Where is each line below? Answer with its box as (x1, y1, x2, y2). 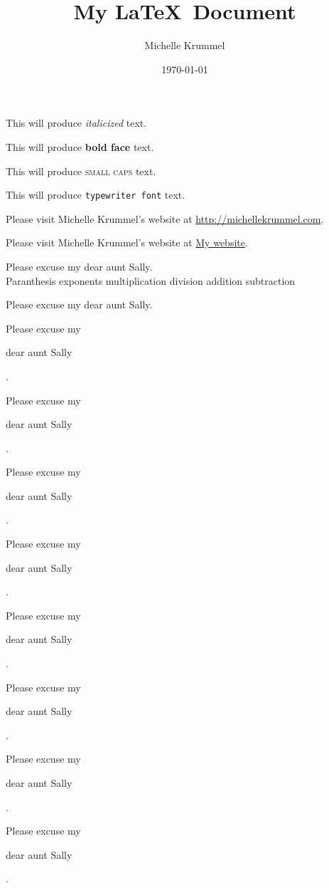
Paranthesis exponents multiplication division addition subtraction (6, 273, 296, 288)
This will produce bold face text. (6, 139, 154, 154)
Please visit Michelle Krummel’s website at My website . (6, 235, 248, 250)
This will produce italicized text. (6, 115, 147, 130)
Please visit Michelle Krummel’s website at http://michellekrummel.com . (6, 211, 324, 226)
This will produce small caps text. (6, 163, 156, 178)
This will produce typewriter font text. (6, 187, 185, 202)
